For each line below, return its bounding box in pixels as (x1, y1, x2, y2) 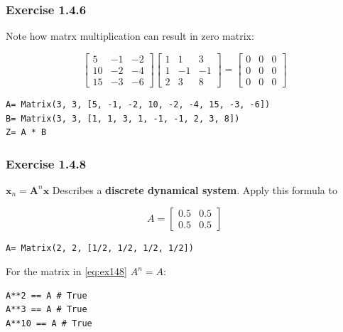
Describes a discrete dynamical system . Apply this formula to (52, 182, 337, 197)
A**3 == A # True (6, 304, 87, 315)
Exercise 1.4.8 (6, 154, 87, 172)
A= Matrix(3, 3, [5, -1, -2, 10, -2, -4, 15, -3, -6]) (6, 99, 271, 109)
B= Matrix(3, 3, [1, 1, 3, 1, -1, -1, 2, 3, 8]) (6, 113, 240, 124)
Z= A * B (6, 127, 47, 138)
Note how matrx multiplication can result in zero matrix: (6, 28, 254, 43)
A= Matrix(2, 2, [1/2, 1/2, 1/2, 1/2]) (6, 242, 194, 253)
